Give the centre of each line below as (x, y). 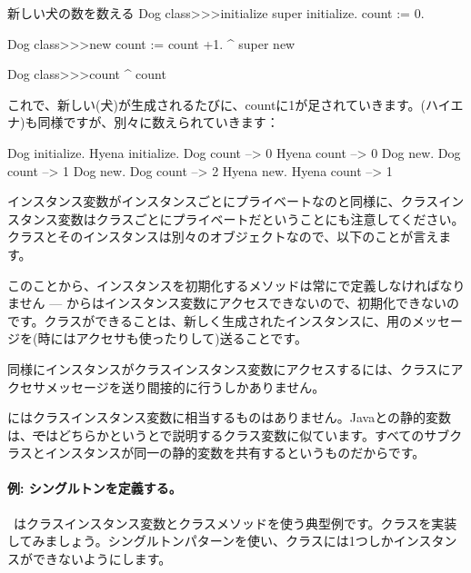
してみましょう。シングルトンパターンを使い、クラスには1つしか (200, 541)
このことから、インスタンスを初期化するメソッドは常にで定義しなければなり (236, 285)
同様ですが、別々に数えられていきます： (158, 122)
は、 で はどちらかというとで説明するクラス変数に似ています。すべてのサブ (229, 435)
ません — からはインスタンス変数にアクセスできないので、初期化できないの (234, 303)
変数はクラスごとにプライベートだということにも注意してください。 (261, 218)
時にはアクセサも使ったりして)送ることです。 (172, 338)
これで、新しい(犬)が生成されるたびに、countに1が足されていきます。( (216, 104)
